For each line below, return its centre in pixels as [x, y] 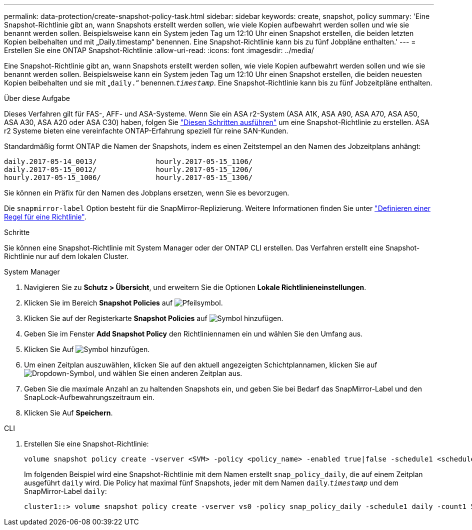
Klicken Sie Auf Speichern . [68, 413]
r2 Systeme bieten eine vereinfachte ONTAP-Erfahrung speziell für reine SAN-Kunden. [146, 131]
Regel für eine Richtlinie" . [45, 217]
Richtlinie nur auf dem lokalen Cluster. [66, 256]
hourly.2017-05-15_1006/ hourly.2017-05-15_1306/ [128, 177]
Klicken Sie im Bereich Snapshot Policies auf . [123, 303]
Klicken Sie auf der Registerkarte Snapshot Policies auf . [154, 318]
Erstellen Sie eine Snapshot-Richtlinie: [86, 444]
